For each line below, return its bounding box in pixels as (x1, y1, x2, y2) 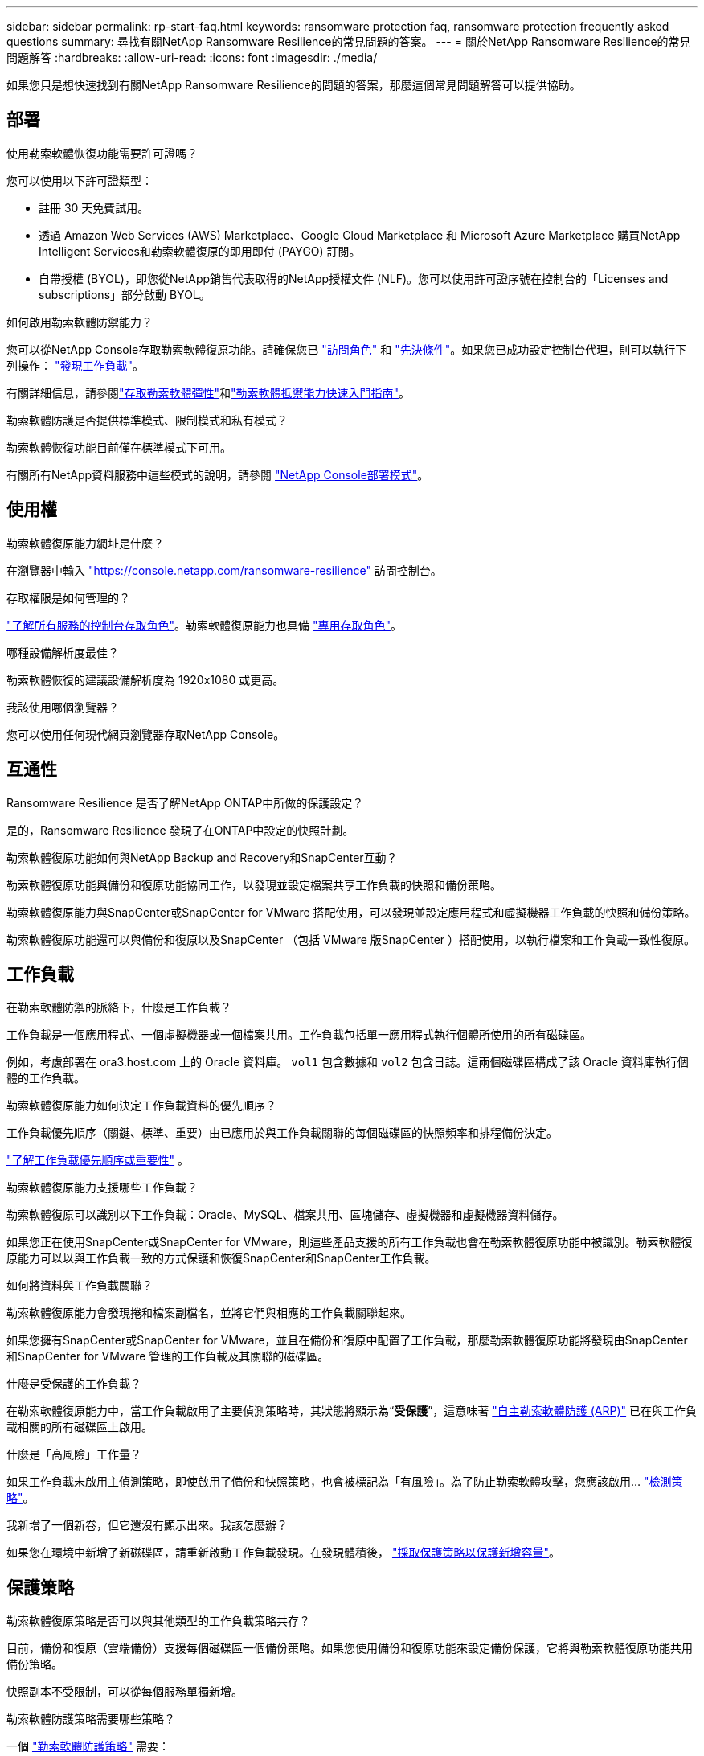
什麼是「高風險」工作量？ (6, 1447, 141, 1462)
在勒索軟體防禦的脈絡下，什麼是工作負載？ (6, 1000, 231, 1015)
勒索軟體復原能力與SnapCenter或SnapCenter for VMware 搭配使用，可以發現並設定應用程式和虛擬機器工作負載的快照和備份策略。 (6, 905, 696, 919)
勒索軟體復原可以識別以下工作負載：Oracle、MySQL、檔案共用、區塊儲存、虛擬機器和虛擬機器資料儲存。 (6, 1208, 564, 1222)
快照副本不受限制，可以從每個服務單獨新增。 (6, 1684, 243, 1699)
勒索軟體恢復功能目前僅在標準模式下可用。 (6, 440, 231, 454)
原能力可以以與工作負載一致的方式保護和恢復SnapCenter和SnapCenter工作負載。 (6, 1251, 436, 1266)
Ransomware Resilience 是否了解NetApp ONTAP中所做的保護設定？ (6, 795, 364, 810)
